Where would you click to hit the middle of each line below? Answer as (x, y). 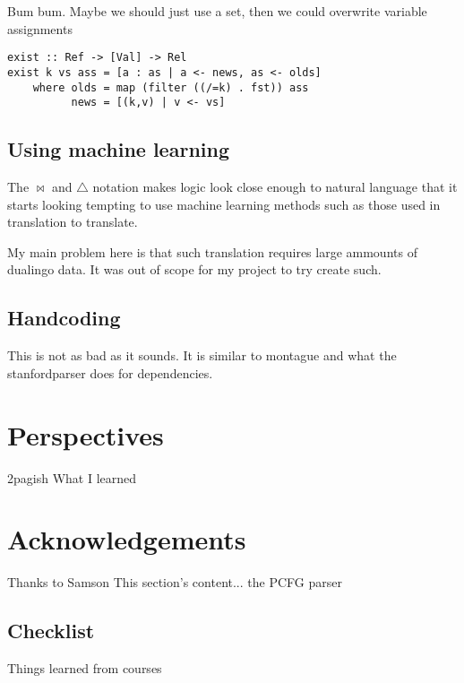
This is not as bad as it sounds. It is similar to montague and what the (202, 355)
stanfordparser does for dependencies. (110, 372)
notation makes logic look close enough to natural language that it (275, 187)
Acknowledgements (127, 539)
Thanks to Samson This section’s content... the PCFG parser (175, 582)
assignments (40, 28)
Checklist (51, 631)
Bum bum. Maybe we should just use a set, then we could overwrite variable (217, 11)
